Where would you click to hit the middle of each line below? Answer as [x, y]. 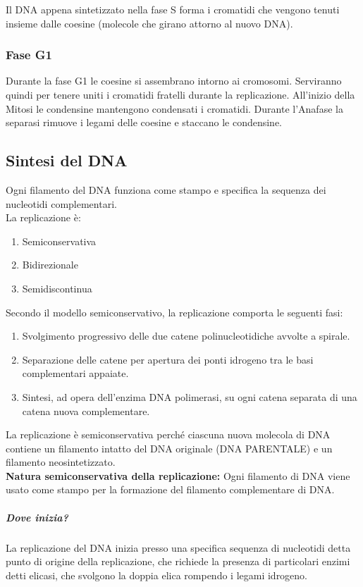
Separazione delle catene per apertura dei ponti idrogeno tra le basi [168, 359]
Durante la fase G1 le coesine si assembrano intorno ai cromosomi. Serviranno [174, 81]
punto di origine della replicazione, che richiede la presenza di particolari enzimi [178, 561]
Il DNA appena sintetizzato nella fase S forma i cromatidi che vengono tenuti [173, 9]
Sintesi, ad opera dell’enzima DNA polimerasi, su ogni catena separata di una [190, 396]
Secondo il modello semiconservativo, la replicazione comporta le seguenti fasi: [174, 312]
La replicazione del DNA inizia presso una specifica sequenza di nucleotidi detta [178, 547]
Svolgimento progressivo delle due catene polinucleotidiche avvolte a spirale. [186, 336]
